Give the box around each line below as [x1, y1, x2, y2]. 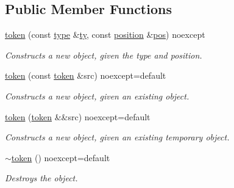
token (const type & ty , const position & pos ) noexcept [5, 28, 205, 41]
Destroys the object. [5, 172, 78, 184]
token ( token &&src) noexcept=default [5, 110, 151, 123]
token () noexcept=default [11, 151, 110, 164]
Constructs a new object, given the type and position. [5, 48, 202, 61]
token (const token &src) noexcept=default [5, 69, 166, 82]
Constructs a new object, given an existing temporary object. [5, 131, 230, 143]
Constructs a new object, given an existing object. [5, 89, 190, 102]
